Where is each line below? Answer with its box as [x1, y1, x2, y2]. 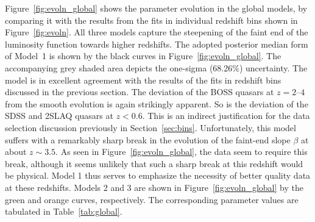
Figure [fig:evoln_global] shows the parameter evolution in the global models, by [5, 2, 308, 14]
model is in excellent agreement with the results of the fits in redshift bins [5, 73, 281, 86]
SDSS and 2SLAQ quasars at [5, 109, 113, 122]
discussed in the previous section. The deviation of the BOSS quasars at [5, 85, 274, 98]
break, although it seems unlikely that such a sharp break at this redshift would [5, 157, 303, 170]
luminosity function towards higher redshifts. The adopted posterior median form [5, 37, 308, 50]
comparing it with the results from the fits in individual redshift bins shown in [5, 13, 298, 26]
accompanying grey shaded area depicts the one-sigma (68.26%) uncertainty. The [5, 61, 308, 74]
